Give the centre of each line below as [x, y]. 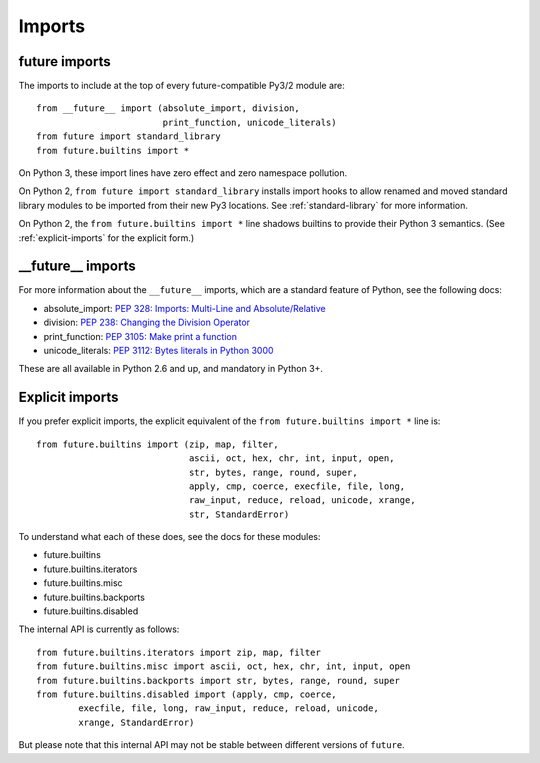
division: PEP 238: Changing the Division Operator [146, 322]
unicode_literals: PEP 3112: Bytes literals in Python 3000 [158, 351]
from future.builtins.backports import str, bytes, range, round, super [218, 680]
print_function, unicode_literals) [249, 122]
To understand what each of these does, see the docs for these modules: [169, 537]
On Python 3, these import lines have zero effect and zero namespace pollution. [183, 173]
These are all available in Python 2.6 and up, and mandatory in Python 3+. [171, 369]
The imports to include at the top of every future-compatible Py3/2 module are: [181, 86]
